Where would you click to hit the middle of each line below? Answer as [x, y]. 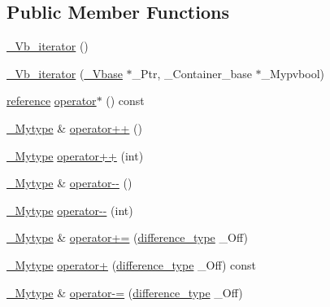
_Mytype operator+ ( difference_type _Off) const [132, 264]
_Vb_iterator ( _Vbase [65, 73]
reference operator [52, 101]
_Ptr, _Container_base [192, 73]
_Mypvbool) [293, 73]
